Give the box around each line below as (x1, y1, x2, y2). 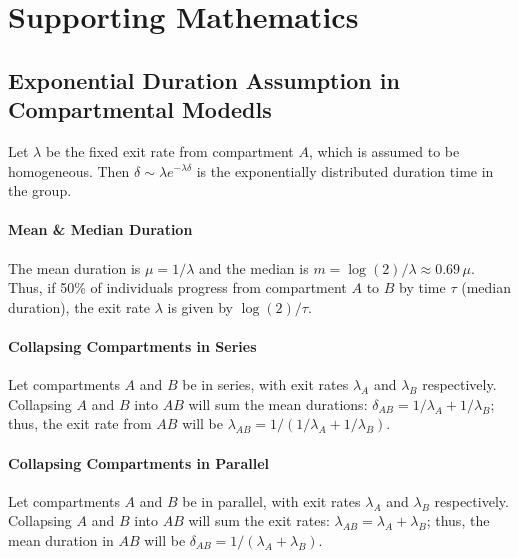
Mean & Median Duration (8, 219, 193, 240)
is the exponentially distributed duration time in (196, 160, 494, 181)
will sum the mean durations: (188, 393, 368, 414)
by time (399, 277, 446, 298)
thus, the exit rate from (8, 413, 152, 434)
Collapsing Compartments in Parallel (8, 452, 269, 473)
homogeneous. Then (8, 160, 130, 181)
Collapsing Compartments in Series (8, 335, 257, 356)
